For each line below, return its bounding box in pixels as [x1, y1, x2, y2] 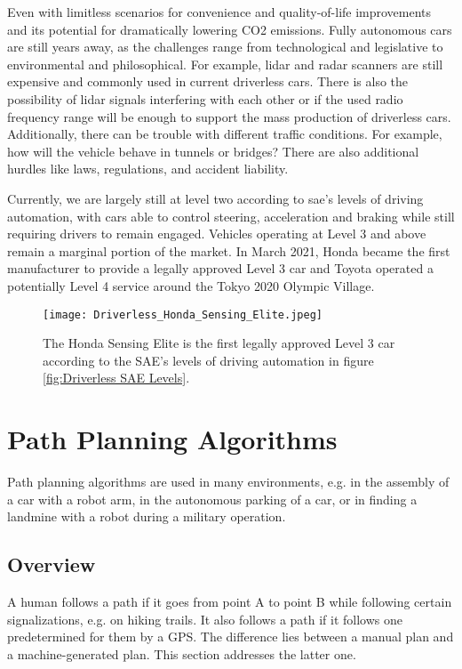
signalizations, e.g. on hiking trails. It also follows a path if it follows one [7, 609, 403, 628]
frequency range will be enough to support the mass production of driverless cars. [7, 107, 451, 125]
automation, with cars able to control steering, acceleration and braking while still [7, 206, 455, 225]
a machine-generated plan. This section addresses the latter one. [7, 644, 356, 663]
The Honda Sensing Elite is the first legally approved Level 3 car [43, 334, 395, 352]
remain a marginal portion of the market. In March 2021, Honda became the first [7, 241, 450, 260]
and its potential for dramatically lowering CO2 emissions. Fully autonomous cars [7, 20, 452, 38]
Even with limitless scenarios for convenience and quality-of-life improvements [7, 3, 432, 20]
